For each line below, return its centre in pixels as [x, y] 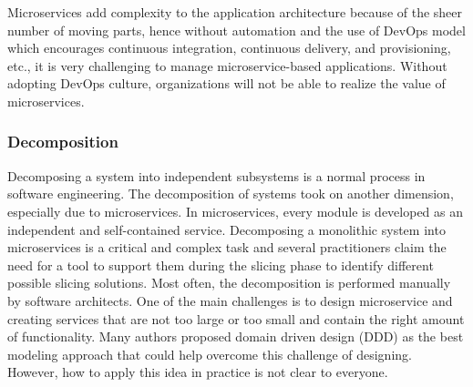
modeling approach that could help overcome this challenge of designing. [210, 354]
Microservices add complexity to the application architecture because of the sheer [235, 12]
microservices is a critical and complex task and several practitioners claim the [227, 247]
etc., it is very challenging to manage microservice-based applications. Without [227, 65]
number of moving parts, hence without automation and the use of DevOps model [236, 30]
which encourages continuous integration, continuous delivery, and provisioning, [229, 48]
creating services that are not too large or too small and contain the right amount [236, 318]
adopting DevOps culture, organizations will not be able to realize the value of [226, 83]
